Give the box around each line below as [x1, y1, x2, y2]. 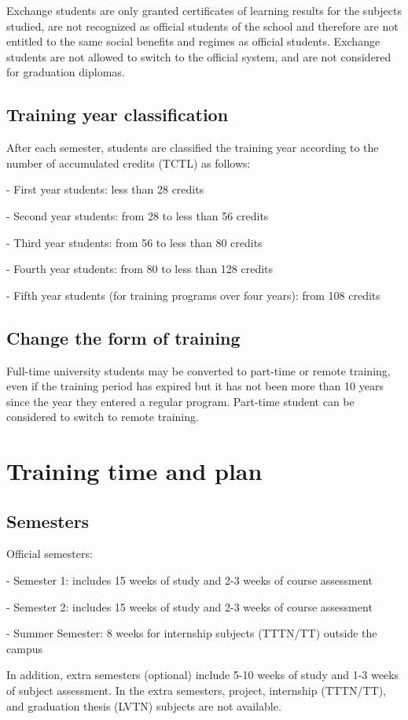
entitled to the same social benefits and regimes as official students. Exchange [6, 33, 380, 50]
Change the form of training [6, 325, 241, 349]
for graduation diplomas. [6, 64, 125, 80]
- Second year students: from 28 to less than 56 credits [6, 207, 269, 223]
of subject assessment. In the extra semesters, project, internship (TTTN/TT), [6, 682, 387, 699]
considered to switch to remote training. [6, 408, 199, 425]
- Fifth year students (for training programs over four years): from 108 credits [6, 286, 380, 303]
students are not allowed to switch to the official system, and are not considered [6, 48, 391, 65]
